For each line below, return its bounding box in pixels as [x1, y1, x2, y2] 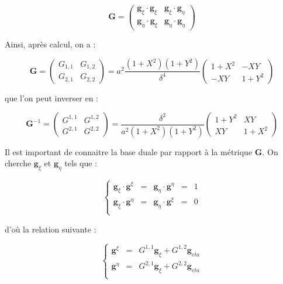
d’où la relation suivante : [5, 223, 96, 235]
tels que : [64, 157, 98, 169]
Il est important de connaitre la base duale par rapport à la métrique [5, 145, 253, 158]
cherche [5, 157, 32, 169]
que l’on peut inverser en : [5, 91, 98, 104]
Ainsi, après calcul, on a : [5, 37, 96, 50]
